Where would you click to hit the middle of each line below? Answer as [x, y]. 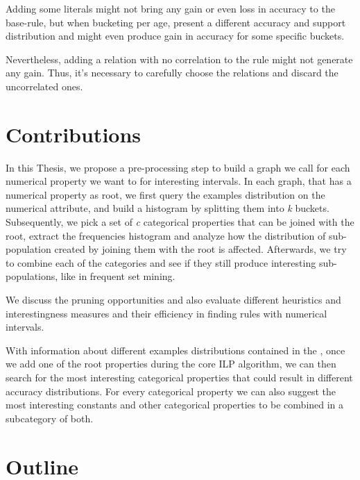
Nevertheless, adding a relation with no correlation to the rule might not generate [179, 59]
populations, [32, 276]
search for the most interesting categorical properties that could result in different [179, 377]
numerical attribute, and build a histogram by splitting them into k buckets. [168, 208]
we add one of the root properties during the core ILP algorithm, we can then [171, 364]
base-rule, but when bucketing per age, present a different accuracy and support [176, 22]
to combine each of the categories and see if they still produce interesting [161, 262]
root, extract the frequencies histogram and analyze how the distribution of [166, 235]
